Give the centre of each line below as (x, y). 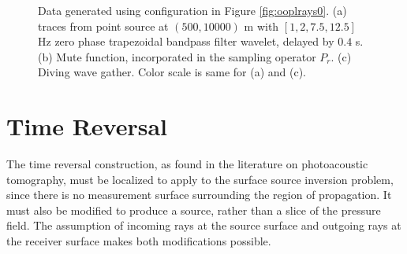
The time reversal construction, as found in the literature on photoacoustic (187, 164)
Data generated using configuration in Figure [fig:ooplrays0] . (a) (192, 10)
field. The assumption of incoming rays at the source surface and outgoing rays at (204, 225)
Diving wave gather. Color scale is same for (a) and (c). (172, 72)
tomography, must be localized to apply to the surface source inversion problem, (200, 179)
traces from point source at (103, 26)
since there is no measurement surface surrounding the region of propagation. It (199, 195)
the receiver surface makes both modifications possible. (139, 241)
